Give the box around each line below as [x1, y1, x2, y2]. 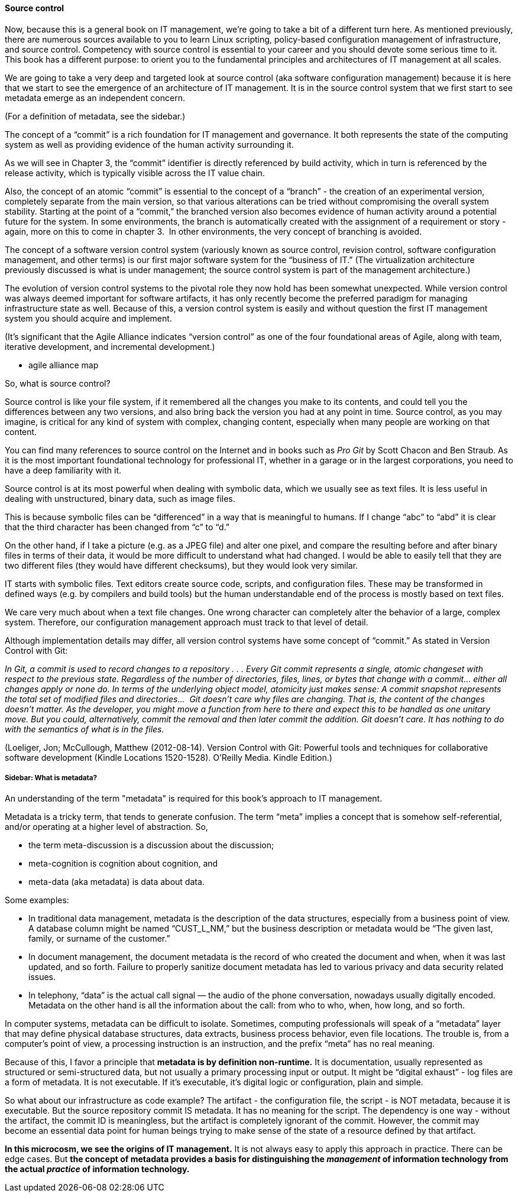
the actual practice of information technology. [5, 1164, 190, 1175]
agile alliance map [28, 359, 99, 370]
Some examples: [5, 895, 69, 906]
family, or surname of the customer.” [28, 933, 170, 944]
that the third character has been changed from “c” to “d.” [5, 521, 229, 532]
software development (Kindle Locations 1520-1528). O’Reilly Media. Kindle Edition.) [5, 752, 332, 763]
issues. [28, 972, 56, 982]
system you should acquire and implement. [5, 313, 172, 323]
